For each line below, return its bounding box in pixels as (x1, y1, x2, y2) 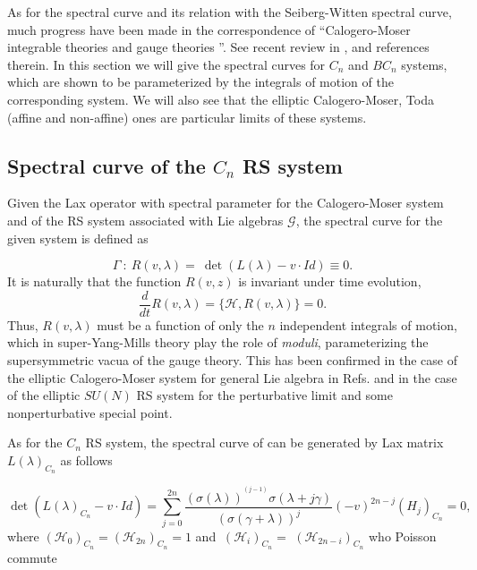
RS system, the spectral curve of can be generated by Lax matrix (85, 433, 444, 452)
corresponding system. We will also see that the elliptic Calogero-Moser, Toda (7, 89, 434, 108)
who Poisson (369, 526, 437, 545)
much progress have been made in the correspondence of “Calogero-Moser (7, 20, 411, 38)
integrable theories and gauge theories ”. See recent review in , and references (7, 38, 430, 56)
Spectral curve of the (7, 151, 206, 179)
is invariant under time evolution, (238, 272, 422, 291)
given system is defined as (7, 228, 149, 247)
